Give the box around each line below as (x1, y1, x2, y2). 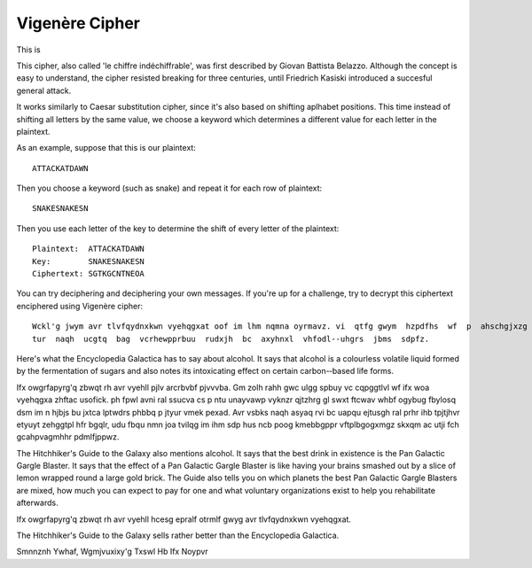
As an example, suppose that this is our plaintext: (16, 143, 197, 153)
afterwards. (16, 497, 59, 509)
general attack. (16, 85, 72, 96)
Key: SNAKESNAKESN (32, 256, 145, 266)
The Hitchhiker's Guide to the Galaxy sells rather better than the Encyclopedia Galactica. (16, 530, 340, 541)
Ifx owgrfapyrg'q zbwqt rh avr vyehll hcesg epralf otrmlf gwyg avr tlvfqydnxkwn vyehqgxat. (16, 514, 352, 525)
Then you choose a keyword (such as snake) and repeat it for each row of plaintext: (16, 183, 323, 194)
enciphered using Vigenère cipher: (16, 300, 144, 311)
